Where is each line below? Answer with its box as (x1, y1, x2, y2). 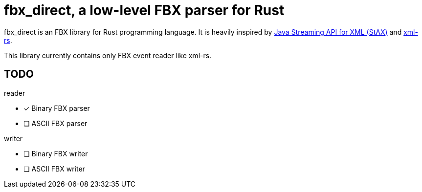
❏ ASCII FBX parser (23, 119, 88, 128)
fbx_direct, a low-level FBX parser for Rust (4, 2, 285, 19)
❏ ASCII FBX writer (23, 164, 85, 173)
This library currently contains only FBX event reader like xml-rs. (4, 51, 212, 60)
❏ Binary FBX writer (23, 149, 88, 158)
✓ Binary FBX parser (23, 104, 90, 112)
